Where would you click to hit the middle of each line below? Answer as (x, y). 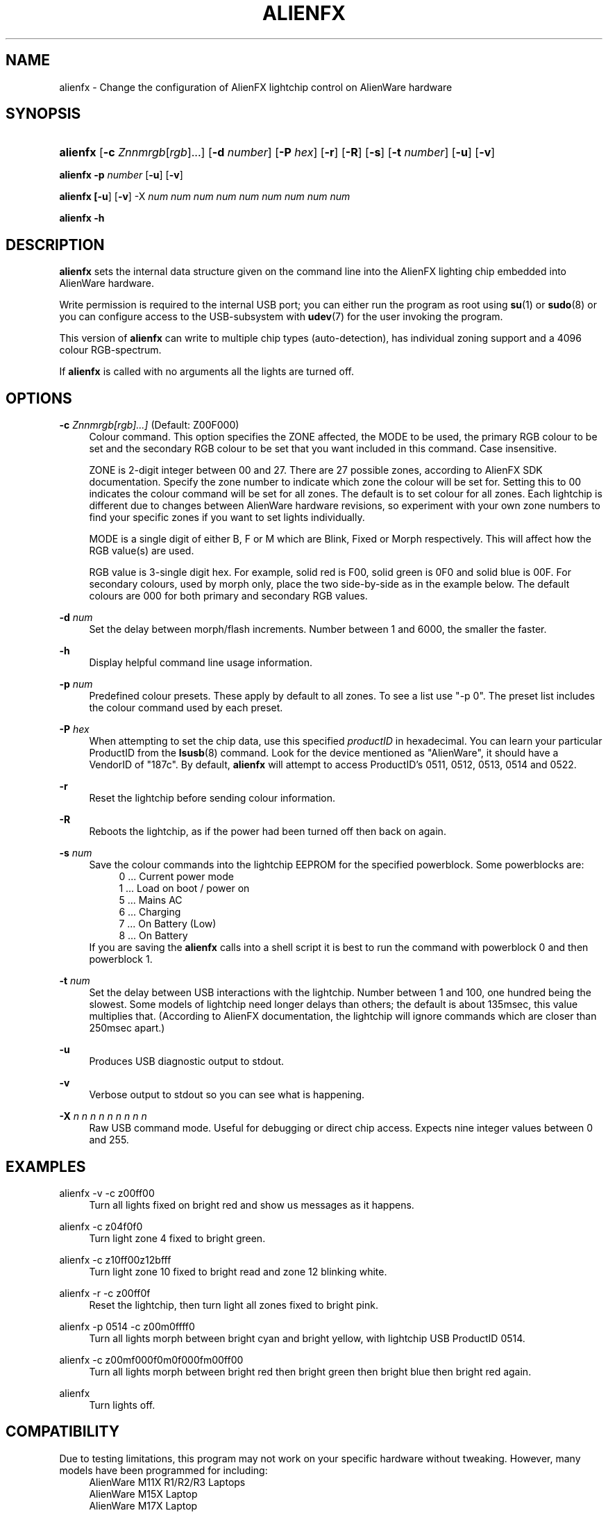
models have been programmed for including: (163, 1470)
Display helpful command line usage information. (201, 663)
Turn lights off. (122, 1405)
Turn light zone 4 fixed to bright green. (177, 1238)
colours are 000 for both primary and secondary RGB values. (228, 596)
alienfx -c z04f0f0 (101, 1226)
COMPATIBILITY (62, 1432)
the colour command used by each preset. (186, 708)
